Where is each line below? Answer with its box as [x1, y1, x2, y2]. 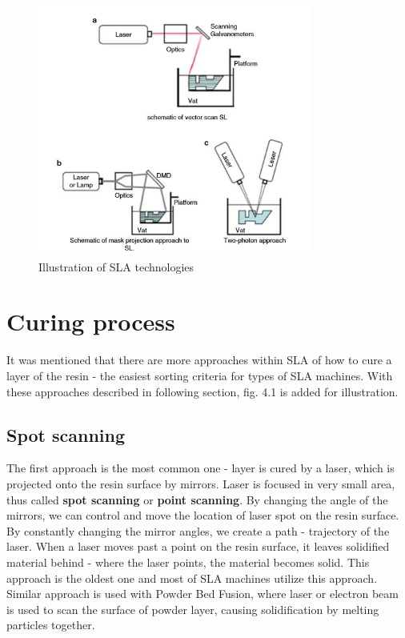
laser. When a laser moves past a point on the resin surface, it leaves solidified [6, 538, 390, 555]
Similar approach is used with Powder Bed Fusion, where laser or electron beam [6, 585, 399, 602]
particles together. [6, 616, 95, 633]
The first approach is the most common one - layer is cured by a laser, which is [6, 459, 395, 476]
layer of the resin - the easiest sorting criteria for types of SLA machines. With [6, 367, 393, 383]
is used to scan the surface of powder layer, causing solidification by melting [6, 600, 379, 617]
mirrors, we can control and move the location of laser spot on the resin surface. [6, 507, 399, 524]
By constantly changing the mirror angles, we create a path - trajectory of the [6, 522, 390, 539]
